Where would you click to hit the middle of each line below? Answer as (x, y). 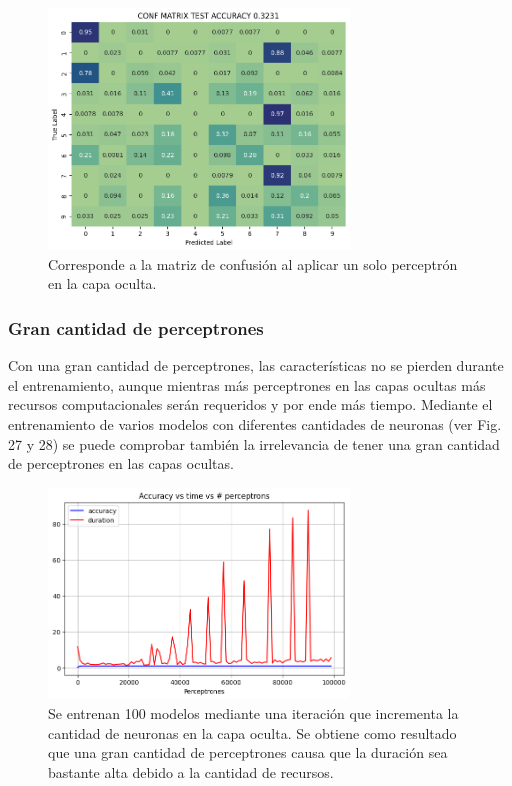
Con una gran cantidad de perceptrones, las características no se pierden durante (256, 365)
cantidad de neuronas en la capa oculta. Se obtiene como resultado (252, 732)
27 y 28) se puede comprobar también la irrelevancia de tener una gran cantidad (254, 443)
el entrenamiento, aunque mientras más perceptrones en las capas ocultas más (247, 384)
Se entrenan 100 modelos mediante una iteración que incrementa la (253, 713)
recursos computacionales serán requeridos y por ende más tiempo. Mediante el (250, 404)
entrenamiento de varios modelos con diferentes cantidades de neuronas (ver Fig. (255, 423)
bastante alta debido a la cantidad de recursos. (191, 771)
